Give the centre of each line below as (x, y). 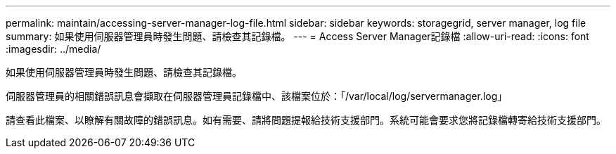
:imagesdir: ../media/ (53, 49)
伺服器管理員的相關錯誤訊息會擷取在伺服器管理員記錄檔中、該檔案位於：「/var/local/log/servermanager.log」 (257, 96)
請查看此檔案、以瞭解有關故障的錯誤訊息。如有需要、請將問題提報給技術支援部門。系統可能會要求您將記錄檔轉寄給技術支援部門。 (306, 120)
